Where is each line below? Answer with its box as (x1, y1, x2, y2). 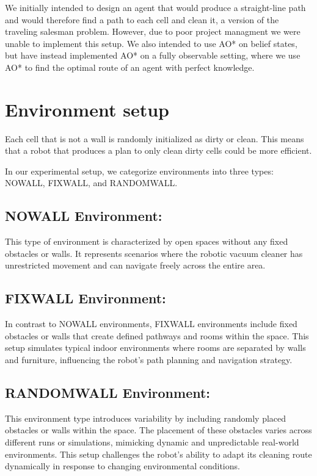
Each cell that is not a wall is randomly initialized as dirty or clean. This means (5, 132, 304, 145)
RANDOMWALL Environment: (5, 383, 211, 402)
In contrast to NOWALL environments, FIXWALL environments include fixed (5, 317, 297, 330)
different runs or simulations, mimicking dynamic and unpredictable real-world (5, 436, 299, 449)
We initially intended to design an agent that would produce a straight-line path (5, 1, 306, 13)
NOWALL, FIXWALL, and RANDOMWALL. (5, 176, 178, 189)
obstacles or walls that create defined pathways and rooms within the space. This (5, 329, 309, 342)
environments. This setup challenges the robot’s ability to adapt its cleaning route (5, 447, 312, 460)
